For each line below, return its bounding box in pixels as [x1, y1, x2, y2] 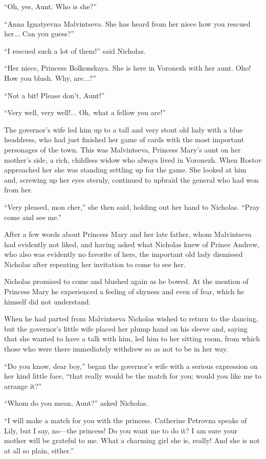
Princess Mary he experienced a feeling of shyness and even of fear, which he [4, 286, 245, 297]
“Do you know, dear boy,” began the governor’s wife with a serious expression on [4, 360, 258, 371]
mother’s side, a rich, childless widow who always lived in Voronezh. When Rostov [4, 154, 262, 165]
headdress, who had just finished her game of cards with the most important [4, 134, 244, 145]
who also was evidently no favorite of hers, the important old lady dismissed [4, 249, 243, 259]
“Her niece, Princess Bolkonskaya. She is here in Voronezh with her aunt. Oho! [4, 62, 251, 73]
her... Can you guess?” [4, 28, 75, 39]
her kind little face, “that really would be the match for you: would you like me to [4, 370, 261, 381]
